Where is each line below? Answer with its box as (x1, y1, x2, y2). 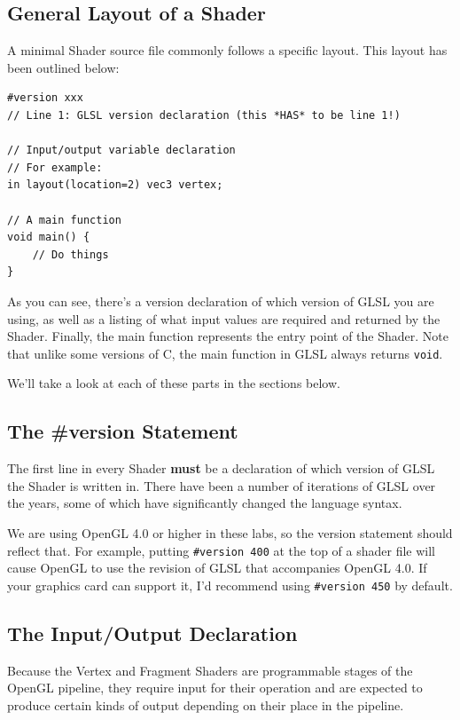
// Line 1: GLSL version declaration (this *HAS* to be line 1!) (7, 108, 401, 122)
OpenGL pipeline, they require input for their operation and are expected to (7, 678, 423, 697)
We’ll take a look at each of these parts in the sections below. (7, 374, 340, 392)
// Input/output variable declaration (7, 144, 236, 157)
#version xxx (7, 91, 83, 105)
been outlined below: (7, 58, 120, 76)
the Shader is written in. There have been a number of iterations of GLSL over (7, 476, 436, 495)
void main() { (7, 231, 90, 244)
